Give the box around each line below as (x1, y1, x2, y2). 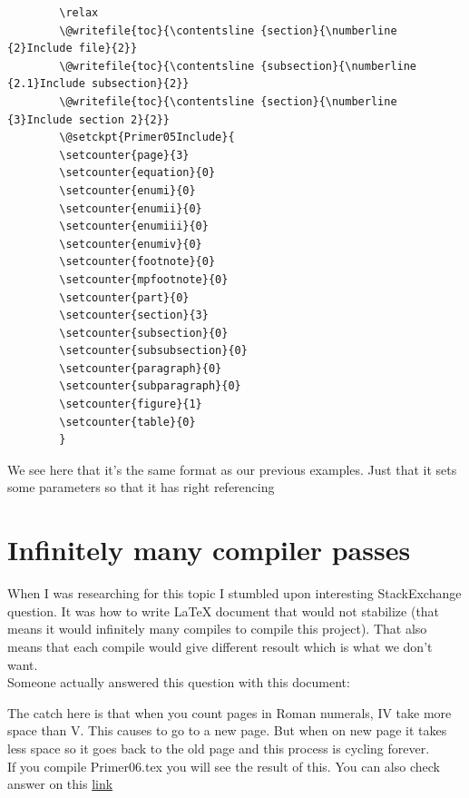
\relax (59, 6, 99, 19)
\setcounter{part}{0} (59, 291, 190, 304)
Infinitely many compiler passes (7, 531, 411, 568)
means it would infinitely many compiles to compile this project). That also (7, 619, 427, 638)
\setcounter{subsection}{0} (59, 326, 229, 340)
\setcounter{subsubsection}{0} (59, 344, 248, 358)
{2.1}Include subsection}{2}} (7, 77, 190, 91)
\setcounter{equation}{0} (59, 166, 216, 180)
